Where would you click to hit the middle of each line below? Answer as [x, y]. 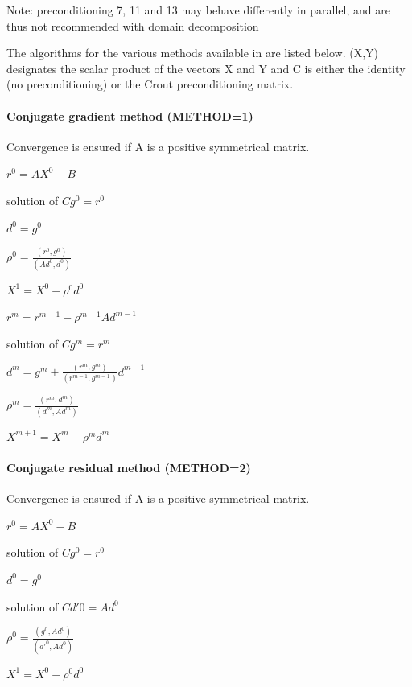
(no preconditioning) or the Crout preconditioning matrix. [150, 84]
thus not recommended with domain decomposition [133, 25]
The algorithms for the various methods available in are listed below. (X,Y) [193, 53]
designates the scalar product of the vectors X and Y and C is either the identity [206, 68]
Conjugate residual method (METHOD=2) [129, 467]
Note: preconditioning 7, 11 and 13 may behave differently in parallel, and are [198, 10]
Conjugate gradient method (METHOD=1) [130, 115]
